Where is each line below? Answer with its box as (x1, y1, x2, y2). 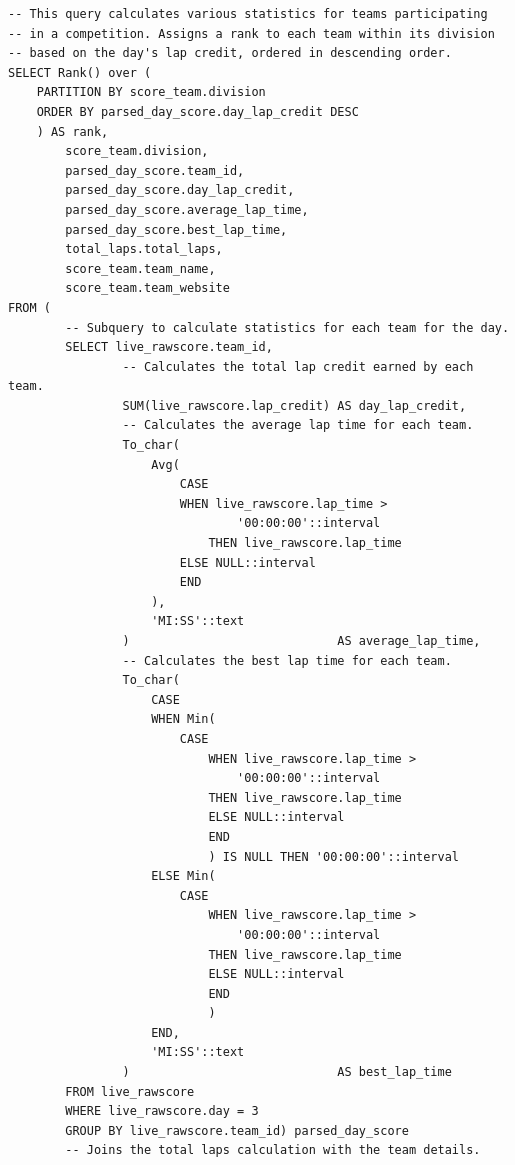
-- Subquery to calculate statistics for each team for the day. (65, 320, 510, 335)
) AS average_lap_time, (122, 634, 481, 648)
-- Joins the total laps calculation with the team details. (65, 1143, 481, 1158)
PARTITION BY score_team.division (36, 85, 266, 100)
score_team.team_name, (65, 261, 216, 276)
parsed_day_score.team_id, (65, 163, 245, 178)
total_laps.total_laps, (65, 242, 223, 257)
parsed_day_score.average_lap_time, (65, 202, 309, 217)
